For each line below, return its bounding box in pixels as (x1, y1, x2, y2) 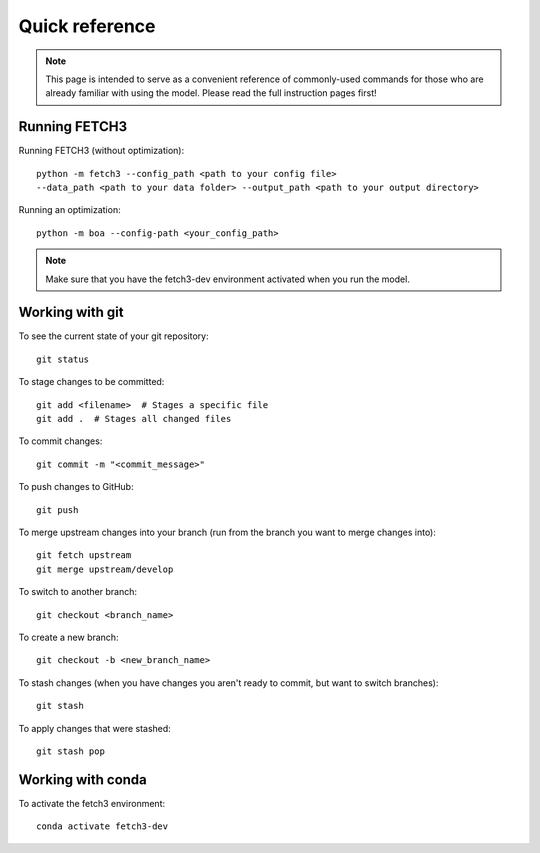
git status (36, 353, 90, 365)
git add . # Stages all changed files (36, 413, 232, 425)
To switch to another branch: (18, 586, 137, 598)
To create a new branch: (18, 631, 119, 643)
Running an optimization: (18, 204, 121, 216)
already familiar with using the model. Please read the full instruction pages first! (45, 87, 377, 99)
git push (36, 504, 79, 515)
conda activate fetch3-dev (36, 821, 169, 832)
